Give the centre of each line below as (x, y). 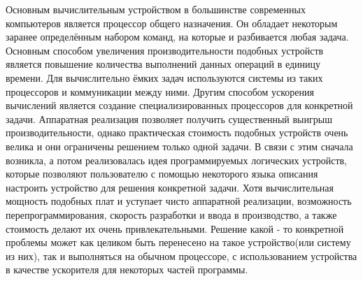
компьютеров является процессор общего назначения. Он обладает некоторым (172, 23)
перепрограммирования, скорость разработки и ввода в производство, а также (171, 214)
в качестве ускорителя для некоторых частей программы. (127, 269)
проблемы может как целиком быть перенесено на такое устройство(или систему (178, 242)
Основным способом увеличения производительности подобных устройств (165, 50)
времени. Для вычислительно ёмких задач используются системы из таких (164, 77)
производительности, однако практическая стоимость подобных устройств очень (177, 132)
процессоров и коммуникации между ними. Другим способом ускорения (160, 91)
